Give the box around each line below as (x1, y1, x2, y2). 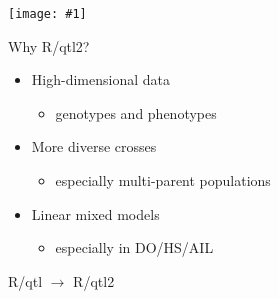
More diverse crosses (31, 136, 157, 157)
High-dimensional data (31, 69, 170, 90)
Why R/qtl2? (8, 35, 90, 56)
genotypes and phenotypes (55, 102, 217, 123)
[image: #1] (8, 7, 87, 21)
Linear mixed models (31, 203, 160, 224)
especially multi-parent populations (55, 170, 271, 191)
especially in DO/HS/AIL (55, 237, 214, 258)
